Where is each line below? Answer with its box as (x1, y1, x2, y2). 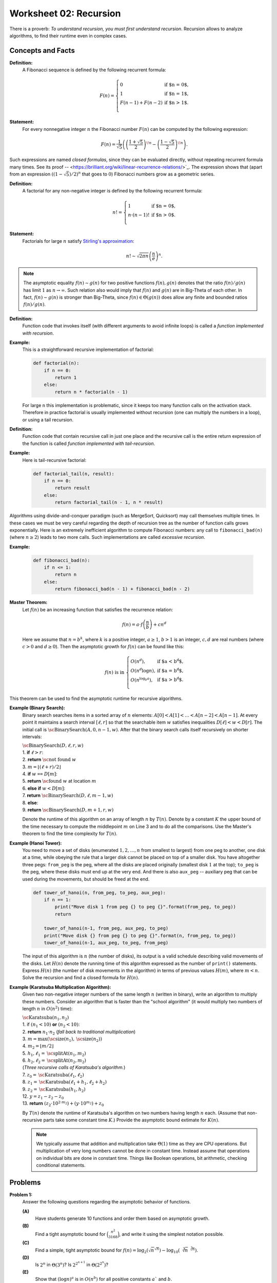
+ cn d (153, 620, 167, 627)
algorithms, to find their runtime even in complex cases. (9, 32, 127, 38)
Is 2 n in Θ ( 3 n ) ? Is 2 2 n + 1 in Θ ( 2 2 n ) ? (35, 1260, 109, 1268)
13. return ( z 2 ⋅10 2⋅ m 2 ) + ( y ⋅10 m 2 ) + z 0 (22, 1100, 104, 1108)
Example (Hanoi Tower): (9, 840, 62, 846)
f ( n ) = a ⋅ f (122, 621, 143, 627)
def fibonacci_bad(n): (33, 557, 90, 563)
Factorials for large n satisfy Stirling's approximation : (22, 238, 134, 244)
